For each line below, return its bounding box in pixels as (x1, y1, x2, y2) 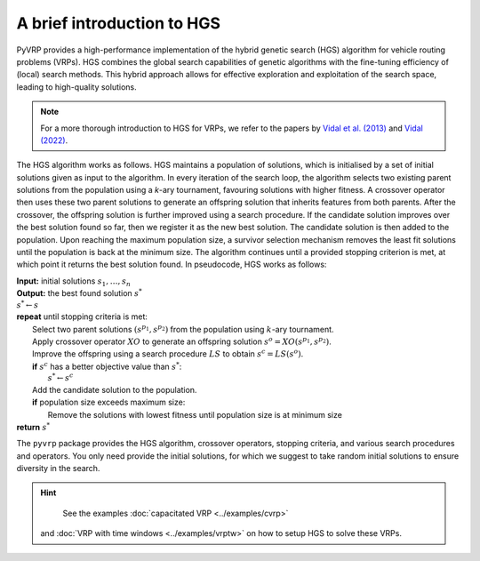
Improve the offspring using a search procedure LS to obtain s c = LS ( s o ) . (32, 348, 304, 359)
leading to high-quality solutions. (16, 81, 137, 92)
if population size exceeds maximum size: (32, 397, 186, 408)
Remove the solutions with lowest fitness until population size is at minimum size (47, 409, 342, 420)
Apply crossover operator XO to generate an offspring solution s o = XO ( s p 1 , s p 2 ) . (32, 335, 332, 347)
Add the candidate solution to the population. (32, 384, 197, 395)
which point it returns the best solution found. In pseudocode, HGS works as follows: (16, 259, 327, 270)
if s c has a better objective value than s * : (32, 360, 182, 372)
